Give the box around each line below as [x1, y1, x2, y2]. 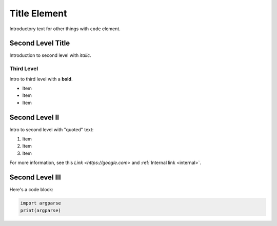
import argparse [20, 200, 62, 206]
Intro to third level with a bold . [9, 76, 73, 82]
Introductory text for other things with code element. [9, 26, 121, 32]
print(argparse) [20, 208, 62, 213]
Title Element [9, 8, 67, 19]
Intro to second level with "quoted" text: [9, 126, 94, 133]
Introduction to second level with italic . [9, 52, 92, 58]
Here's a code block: [9, 187, 54, 193]
